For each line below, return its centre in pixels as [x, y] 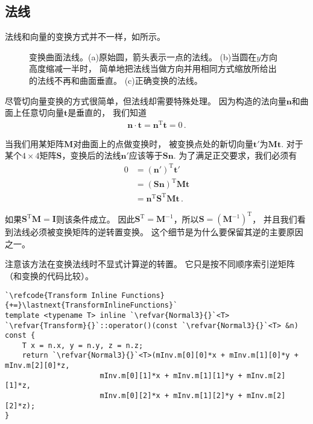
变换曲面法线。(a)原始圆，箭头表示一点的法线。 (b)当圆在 [143, 56]
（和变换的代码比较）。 [49, 275]
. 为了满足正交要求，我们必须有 [235, 155]
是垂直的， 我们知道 [107, 112]
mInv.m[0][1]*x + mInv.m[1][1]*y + [171, 375]
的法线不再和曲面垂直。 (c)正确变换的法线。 [116, 80]
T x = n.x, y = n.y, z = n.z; [83, 345]
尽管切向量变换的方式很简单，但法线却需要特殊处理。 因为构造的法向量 [146, 100]
